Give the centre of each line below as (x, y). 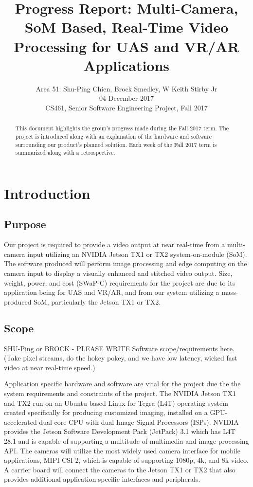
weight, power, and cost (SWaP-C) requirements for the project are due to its (120, 282)
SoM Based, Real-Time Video (126, 27)
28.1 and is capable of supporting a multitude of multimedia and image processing (126, 441)
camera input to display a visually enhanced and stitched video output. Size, (118, 273)
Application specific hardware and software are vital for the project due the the (122, 384)
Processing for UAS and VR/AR (126, 46)
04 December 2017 (126, 98)
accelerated (20, 422)
